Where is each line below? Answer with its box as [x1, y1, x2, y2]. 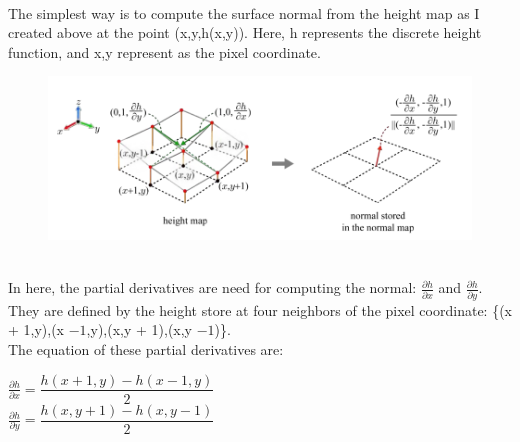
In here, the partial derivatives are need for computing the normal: [8, 277, 417, 298]
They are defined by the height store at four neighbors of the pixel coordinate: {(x [8, 299, 512, 320]
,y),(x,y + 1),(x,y [86, 319, 193, 340]
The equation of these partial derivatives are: [8, 338, 284, 359]
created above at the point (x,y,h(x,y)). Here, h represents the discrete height [8, 22, 482, 43]
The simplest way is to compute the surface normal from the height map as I [8, 2, 480, 23]
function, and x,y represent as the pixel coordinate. [8, 41, 321, 62]
